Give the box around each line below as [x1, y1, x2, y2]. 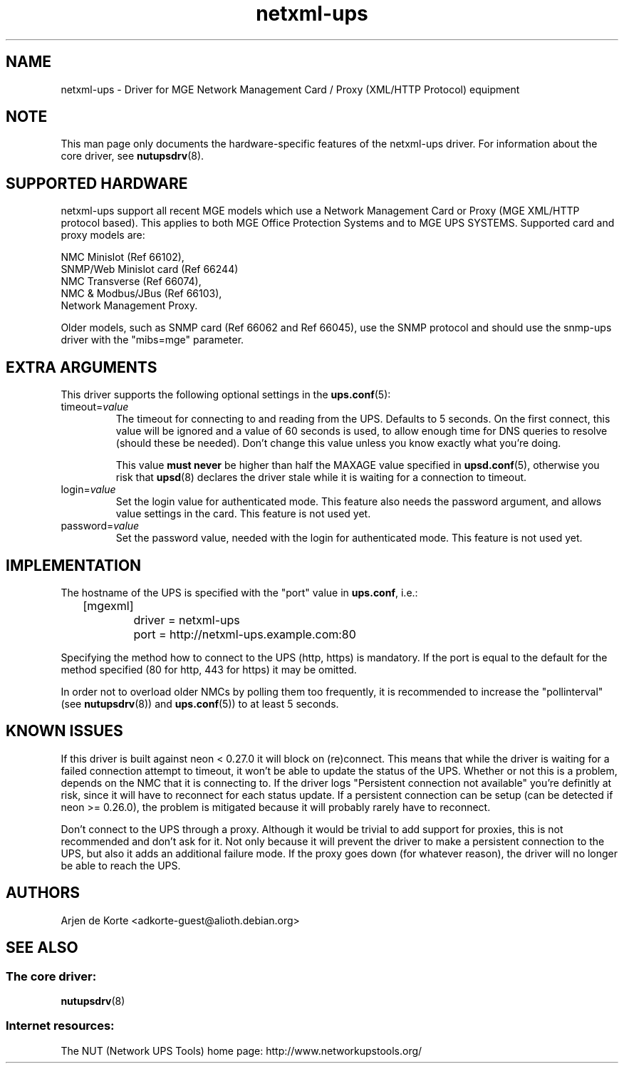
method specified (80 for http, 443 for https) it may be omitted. [61, 663, 357, 676]
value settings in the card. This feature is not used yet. [115, 507, 371, 520]
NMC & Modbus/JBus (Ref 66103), [61, 287, 222, 300]
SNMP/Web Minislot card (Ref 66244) [61, 263, 239, 276]
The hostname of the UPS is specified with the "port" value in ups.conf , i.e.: [61, 586, 418, 599]
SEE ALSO [6, 939, 78, 957]
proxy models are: [61, 229, 145, 242]
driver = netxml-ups [133, 612, 240, 627]
